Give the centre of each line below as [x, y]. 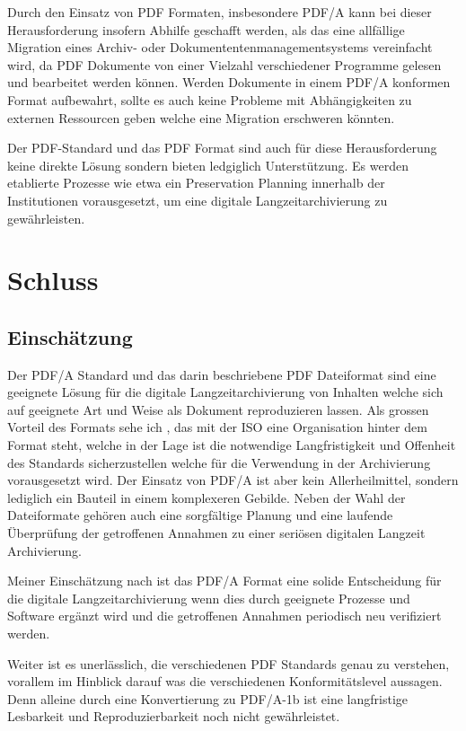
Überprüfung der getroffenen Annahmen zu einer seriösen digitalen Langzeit [216, 533]
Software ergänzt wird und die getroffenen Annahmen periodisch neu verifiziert [224, 616]
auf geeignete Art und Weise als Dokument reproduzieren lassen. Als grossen [218, 409]
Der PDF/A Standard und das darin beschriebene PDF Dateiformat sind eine [222, 374]
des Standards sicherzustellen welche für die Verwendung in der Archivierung [219, 462]
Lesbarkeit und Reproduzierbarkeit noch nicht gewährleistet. [174, 716]
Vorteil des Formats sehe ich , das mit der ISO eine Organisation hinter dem [217, 427]
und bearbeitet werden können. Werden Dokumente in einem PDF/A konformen [229, 82]
